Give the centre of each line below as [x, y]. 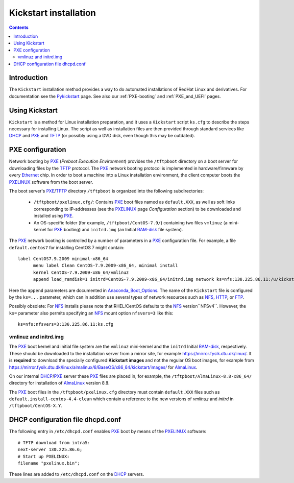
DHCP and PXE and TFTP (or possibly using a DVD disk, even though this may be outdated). [102, 136]
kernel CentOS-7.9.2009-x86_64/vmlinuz [81, 272]
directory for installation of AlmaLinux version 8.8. [59, 383]
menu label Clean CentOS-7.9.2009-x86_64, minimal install [106, 266]
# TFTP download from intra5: [54, 443]
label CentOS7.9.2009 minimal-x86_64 [63, 259]
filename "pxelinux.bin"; [49, 463]
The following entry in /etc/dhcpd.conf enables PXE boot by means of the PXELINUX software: [108, 432]
